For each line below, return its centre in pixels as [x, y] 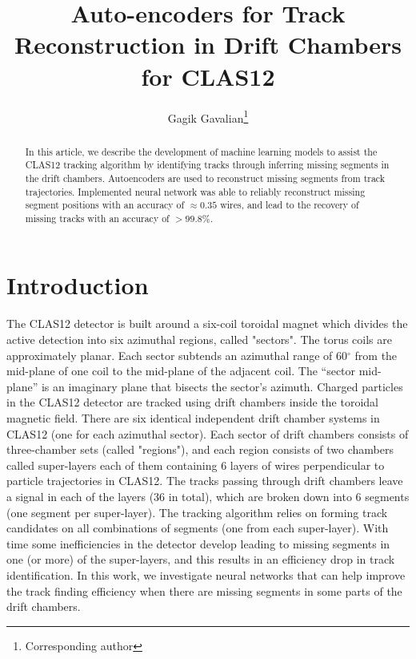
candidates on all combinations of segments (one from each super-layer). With [198, 528]
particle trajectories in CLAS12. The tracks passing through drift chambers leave [205, 481]
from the [376, 355]
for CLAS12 [208, 76]
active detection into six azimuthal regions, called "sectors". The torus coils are [199, 340]
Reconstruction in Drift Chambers [208, 44]
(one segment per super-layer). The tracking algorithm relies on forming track [197, 512]
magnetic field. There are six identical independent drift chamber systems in [193, 417]
